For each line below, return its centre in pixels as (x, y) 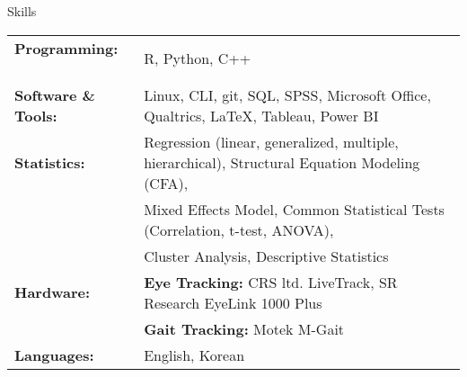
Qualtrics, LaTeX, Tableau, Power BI (261, 115)
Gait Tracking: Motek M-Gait (244, 328)
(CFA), (166, 183)
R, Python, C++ (198, 58)
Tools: (36, 115)
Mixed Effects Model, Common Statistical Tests (294, 209)
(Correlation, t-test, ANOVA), (239, 229)
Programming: (66, 48)
